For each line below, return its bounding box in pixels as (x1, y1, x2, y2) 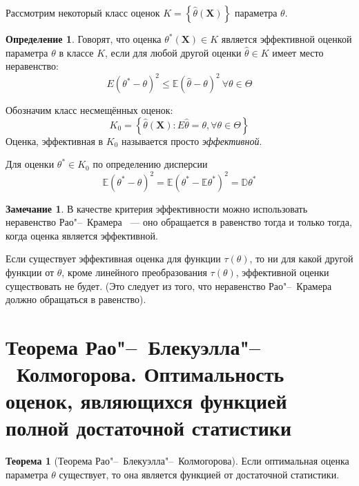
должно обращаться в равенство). (6, 292, 146, 307)
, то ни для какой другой (249, 251, 353, 266)
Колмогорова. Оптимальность (17, 360, 284, 388)
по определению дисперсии (93, 157, 208, 171)
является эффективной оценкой (221, 32, 352, 46)
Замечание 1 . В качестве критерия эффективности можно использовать (6, 201, 308, 215)
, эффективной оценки (235, 264, 329, 279)
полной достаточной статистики (6, 414, 292, 442)
